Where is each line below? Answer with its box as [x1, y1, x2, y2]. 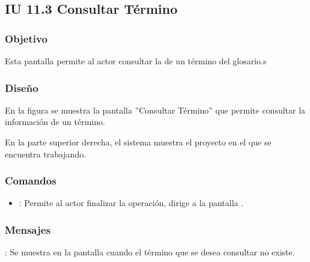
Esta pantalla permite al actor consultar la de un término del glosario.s [5, 55, 267, 67]
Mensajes [5, 222, 50, 237]
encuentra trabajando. [5, 147, 87, 160]
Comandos [5, 173, 56, 188]
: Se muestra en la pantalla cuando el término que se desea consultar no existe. [5, 246, 295, 258]
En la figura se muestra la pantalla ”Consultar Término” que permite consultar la [5, 103, 306, 116]
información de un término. [5, 115, 105, 128]
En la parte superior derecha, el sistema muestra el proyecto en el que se [5, 136, 272, 148]
